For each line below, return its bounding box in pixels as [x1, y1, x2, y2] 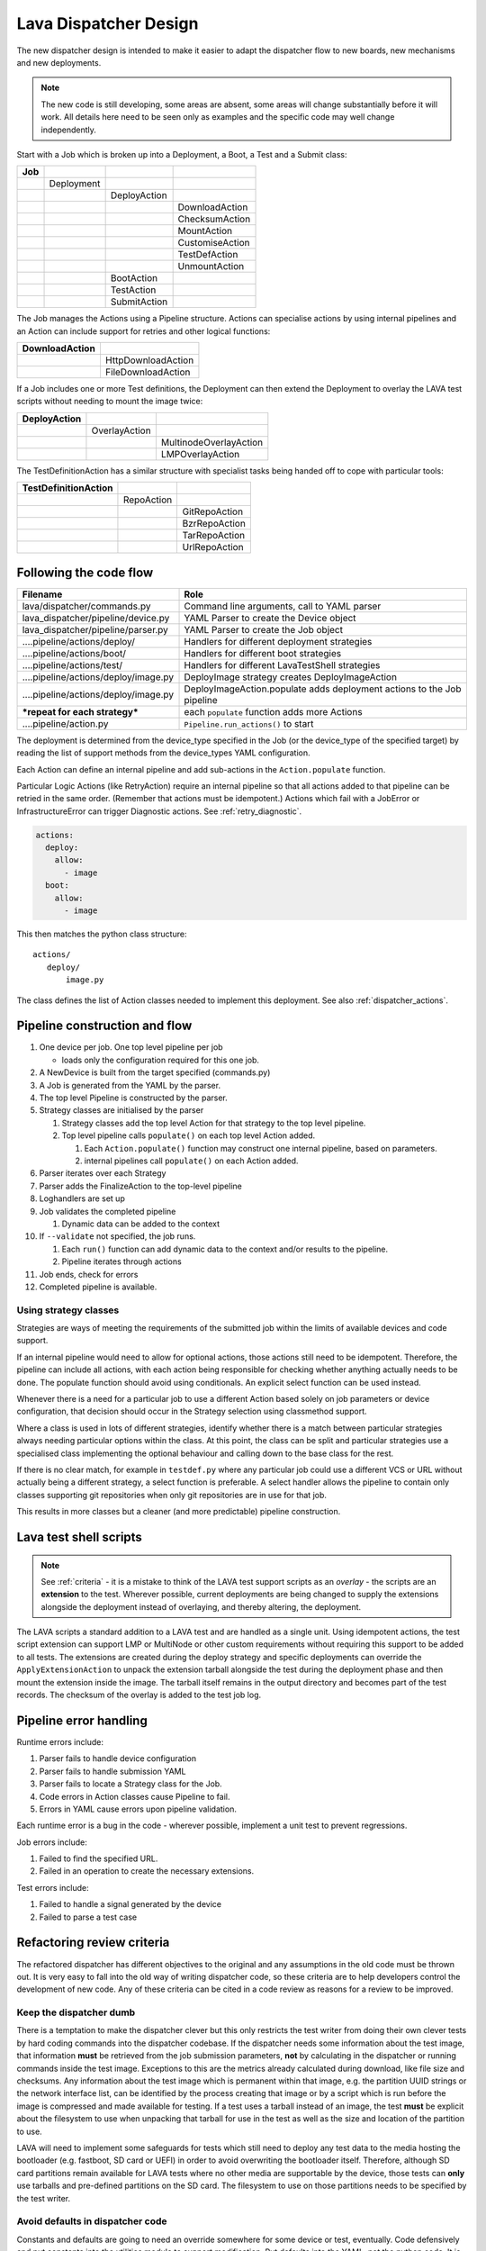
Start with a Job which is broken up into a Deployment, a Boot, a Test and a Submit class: [16, 149, 347, 159]
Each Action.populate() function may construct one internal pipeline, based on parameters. [84, 1143, 437, 1153]
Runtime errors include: [16, 1736, 103, 1747]
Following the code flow [16, 565, 154, 580]
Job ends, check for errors [39, 1269, 139, 1279]
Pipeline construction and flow [16, 1018, 193, 1034]
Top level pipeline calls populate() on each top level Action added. [61, 1130, 316, 1141]
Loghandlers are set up [39, 1193, 125, 1204]
